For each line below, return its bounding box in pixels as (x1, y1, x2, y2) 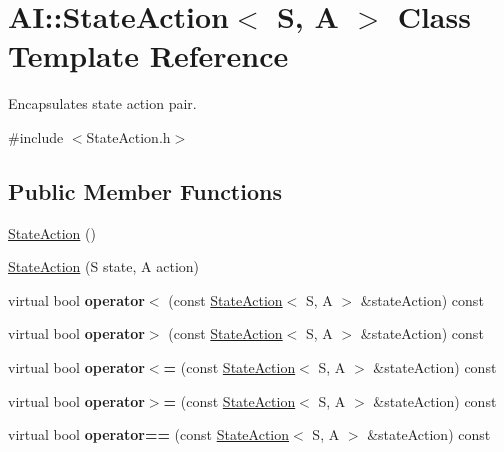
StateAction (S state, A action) (8, 256, 200, 277)
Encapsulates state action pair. (8, 93, 197, 114)
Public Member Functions (8, 175, 282, 206)
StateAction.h (86, 126, 171, 147)
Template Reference (8, 35, 289, 76)
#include (8, 126, 64, 147)
